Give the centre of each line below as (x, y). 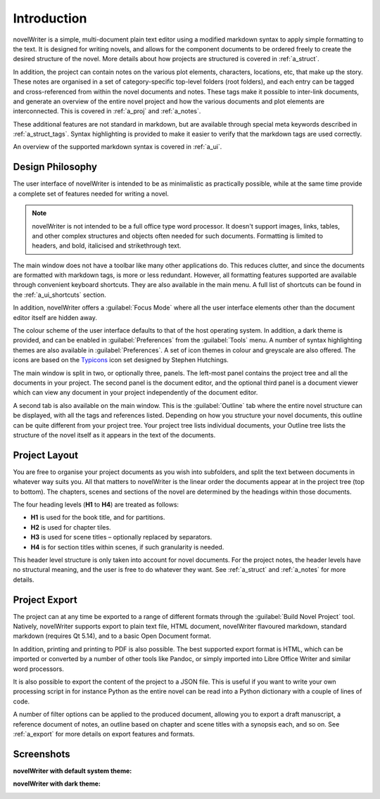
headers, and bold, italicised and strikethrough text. (107, 245)
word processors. (39, 669)
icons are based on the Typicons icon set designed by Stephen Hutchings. (121, 360)
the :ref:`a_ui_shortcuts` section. (60, 295)
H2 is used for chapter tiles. (71, 527)
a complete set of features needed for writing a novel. (91, 193)
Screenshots (42, 754)
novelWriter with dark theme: (57, 784)
